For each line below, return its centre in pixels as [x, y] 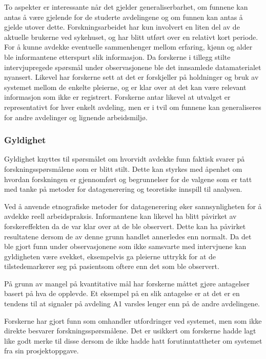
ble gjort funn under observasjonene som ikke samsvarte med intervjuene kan [125, 246]
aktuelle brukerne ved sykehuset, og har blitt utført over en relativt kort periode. [131, 37]
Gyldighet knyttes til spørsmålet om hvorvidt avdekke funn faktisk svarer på [125, 159]
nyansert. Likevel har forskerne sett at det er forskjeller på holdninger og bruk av [131, 77]
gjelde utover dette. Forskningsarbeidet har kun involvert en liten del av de [122, 27]
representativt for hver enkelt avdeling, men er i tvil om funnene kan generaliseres [133, 107]
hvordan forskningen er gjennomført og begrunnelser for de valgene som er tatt [128, 179]
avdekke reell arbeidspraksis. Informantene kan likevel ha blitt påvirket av [120, 216]
